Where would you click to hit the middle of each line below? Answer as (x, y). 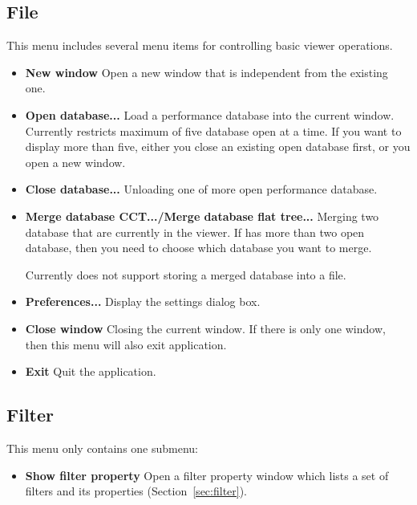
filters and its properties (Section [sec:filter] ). (136, 491)
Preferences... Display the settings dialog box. (143, 301)
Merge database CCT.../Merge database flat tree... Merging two (202, 216)
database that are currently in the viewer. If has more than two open (195, 232)
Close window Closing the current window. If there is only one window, (205, 328)
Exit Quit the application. (91, 371)
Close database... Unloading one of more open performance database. (201, 189)
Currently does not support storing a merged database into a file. (186, 274)
